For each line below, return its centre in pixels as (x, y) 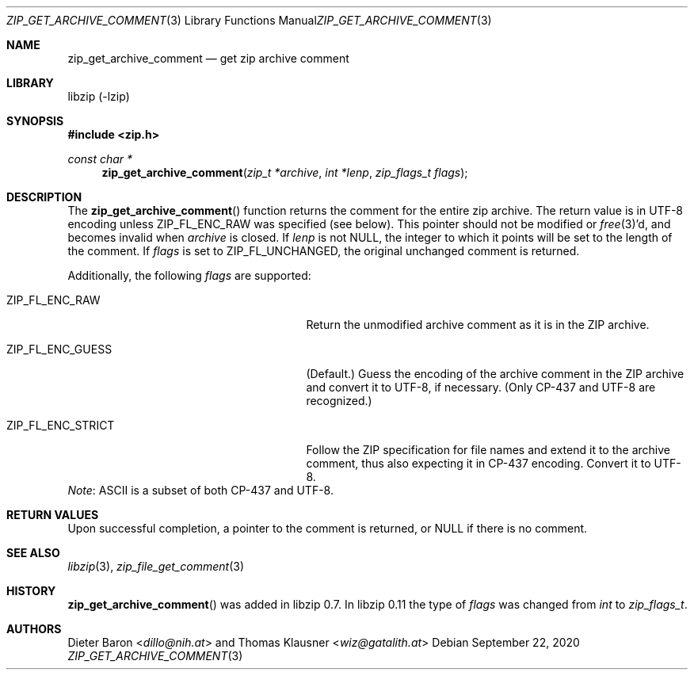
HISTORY (31, 591)
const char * (100, 159)
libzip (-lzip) (99, 96)
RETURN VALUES (53, 515)
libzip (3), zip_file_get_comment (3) (156, 566)
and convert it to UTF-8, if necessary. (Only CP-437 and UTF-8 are (481, 387)
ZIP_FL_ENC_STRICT (61, 425)
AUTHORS (34, 629)
